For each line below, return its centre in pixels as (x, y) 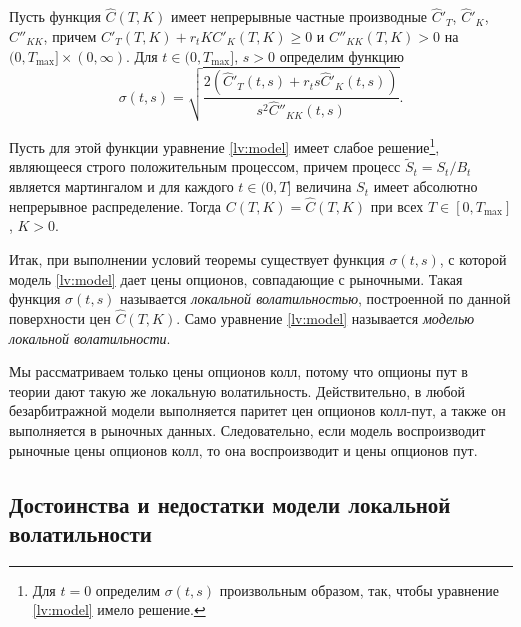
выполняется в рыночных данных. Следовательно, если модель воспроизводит (247, 430)
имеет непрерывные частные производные (299, 16)
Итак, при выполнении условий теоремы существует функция (197, 259)
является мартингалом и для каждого (121, 186)
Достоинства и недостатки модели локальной (230, 503)
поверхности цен (60, 318)
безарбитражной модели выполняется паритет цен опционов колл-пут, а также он (257, 410)
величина (323, 186)
